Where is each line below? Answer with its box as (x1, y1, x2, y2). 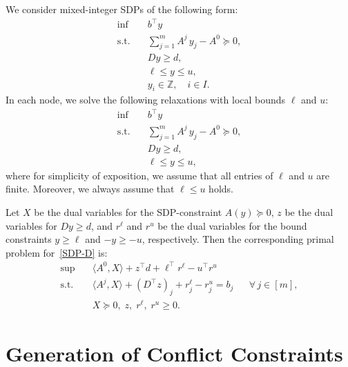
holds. (209, 181, 233, 196)
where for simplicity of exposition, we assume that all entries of (6, 168, 273, 182)
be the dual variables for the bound (157, 218, 307, 232)
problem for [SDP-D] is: (6, 245, 108, 259)
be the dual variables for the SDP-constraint (34, 205, 222, 219)
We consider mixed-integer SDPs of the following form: (6, 2, 238, 16)
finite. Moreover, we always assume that (6, 181, 175, 196)
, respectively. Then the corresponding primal (142, 232, 334, 246)
